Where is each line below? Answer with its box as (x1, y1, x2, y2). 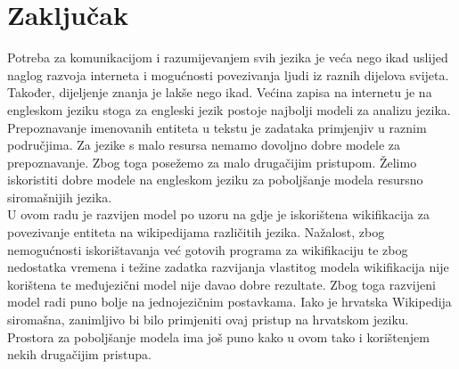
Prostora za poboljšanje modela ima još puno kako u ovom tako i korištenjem (7, 327, 430, 346)
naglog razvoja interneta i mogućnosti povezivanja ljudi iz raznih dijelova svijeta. (7, 65, 449, 84)
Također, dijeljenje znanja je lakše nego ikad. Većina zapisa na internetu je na (7, 83, 432, 102)
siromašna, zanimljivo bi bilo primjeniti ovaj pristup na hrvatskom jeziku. (7, 310, 409, 329)
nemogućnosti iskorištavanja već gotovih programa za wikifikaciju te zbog (7, 240, 408, 258)
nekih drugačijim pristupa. (7, 345, 152, 364)
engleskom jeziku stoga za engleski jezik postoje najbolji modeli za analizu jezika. (7, 100, 451, 119)
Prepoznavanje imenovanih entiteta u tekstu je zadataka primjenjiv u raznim (7, 118, 427, 136)
